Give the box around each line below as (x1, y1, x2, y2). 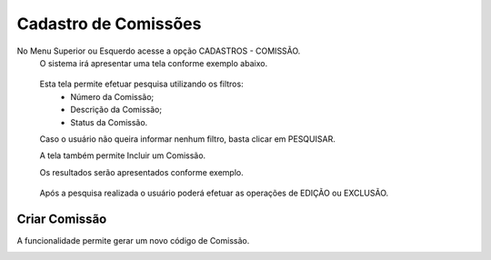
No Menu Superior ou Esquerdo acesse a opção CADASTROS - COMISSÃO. (16, 45, 301, 56)
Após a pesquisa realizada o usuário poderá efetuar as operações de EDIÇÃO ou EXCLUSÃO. (39, 187, 389, 199)
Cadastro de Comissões (16, 14, 202, 34)
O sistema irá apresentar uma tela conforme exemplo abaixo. (39, 57, 268, 68)
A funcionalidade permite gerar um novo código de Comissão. (16, 235, 250, 245)
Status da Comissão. (70, 116, 148, 127)
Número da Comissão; (70, 91, 155, 102)
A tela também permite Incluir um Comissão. (39, 150, 206, 161)
